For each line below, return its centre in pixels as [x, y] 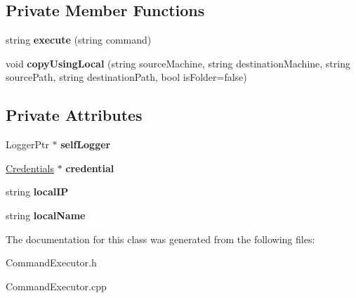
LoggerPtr [27, 144]
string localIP [37, 192]
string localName [46, 215]
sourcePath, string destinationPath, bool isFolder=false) [126, 77]
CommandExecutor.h [51, 263]
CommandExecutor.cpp [56, 286]
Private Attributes [74, 115]
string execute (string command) [79, 40]
